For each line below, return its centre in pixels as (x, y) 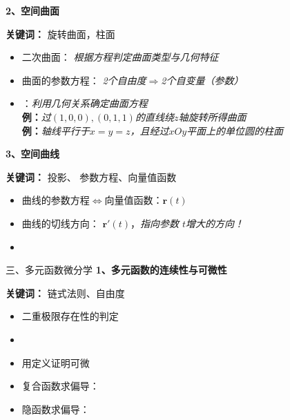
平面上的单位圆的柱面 (235, 130)
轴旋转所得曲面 (212, 116)
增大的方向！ (215, 223)
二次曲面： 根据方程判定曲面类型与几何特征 (120, 57)
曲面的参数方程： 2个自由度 (84, 80)
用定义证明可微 (56, 362)
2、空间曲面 (33, 10)
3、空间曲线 (33, 154)
